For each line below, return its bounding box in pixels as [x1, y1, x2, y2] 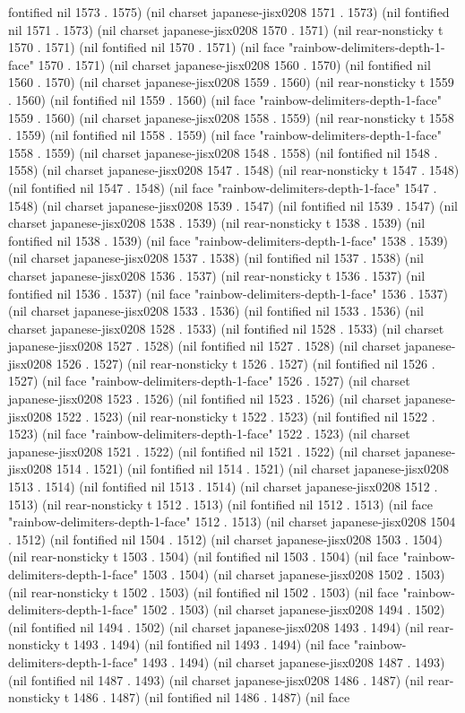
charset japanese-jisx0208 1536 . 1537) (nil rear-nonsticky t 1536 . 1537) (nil [8, 265, 426, 284]
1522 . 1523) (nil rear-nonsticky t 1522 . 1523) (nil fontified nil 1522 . [56, 406, 435, 425]
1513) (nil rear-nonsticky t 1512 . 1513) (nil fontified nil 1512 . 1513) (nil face [8, 494, 433, 513]
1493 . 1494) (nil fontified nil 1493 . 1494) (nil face [73, 635, 350, 654]
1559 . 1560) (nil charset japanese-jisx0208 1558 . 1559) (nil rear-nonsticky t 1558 [8, 108, 454, 126]
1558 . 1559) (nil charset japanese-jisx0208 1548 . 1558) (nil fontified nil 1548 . [8, 143, 438, 161]
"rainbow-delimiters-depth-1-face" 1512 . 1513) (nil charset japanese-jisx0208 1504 [8, 512, 456, 531]
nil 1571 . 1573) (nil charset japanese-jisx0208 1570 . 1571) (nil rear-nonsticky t [8, 20, 443, 39]
